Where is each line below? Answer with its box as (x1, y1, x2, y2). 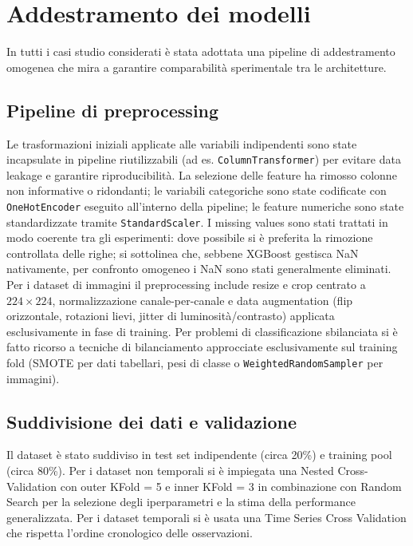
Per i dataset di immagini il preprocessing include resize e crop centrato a (6, 276, 366, 293)
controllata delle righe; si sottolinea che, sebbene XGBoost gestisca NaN (6, 244, 359, 261)
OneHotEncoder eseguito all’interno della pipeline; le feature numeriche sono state (6, 197, 404, 214)
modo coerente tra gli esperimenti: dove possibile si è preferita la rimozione (6, 229, 373, 246)
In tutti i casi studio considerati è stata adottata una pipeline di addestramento (6, 43, 395, 60)
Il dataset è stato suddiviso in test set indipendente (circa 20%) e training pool (6, 446, 392, 463)
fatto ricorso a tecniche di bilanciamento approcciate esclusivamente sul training (6, 338, 398, 355)
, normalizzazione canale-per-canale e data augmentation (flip (52, 291, 353, 308)
